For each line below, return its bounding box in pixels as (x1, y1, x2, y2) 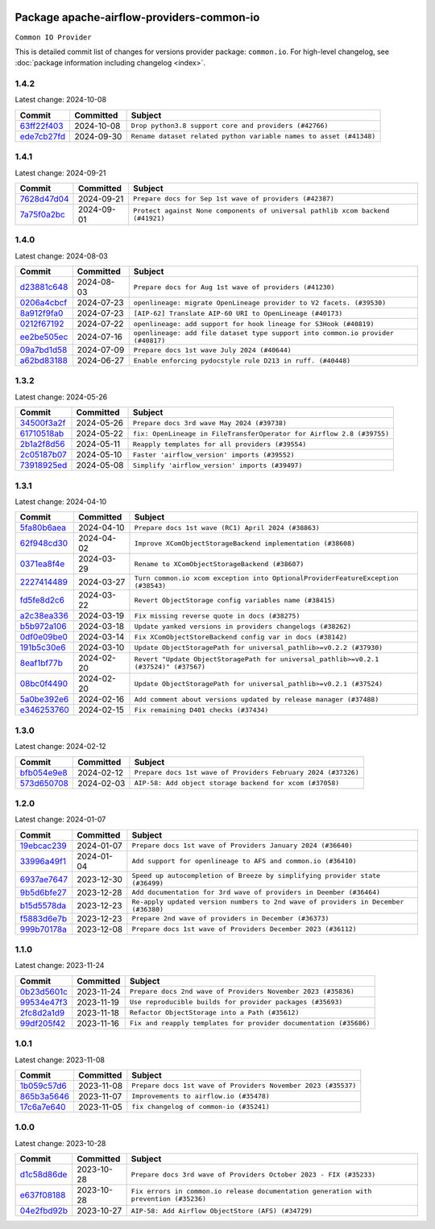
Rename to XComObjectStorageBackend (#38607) (134, 560, 304, 568)
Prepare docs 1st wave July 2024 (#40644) (133, 346, 292, 354)
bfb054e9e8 (19, 767, 68, 778)
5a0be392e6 (19, 693, 69, 705)
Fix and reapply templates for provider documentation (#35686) (129, 1019, 371, 1028)
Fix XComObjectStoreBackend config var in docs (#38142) (134, 632, 348, 641)
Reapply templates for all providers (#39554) (132, 440, 307, 449)
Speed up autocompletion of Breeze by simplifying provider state (131, 871, 381, 879)
